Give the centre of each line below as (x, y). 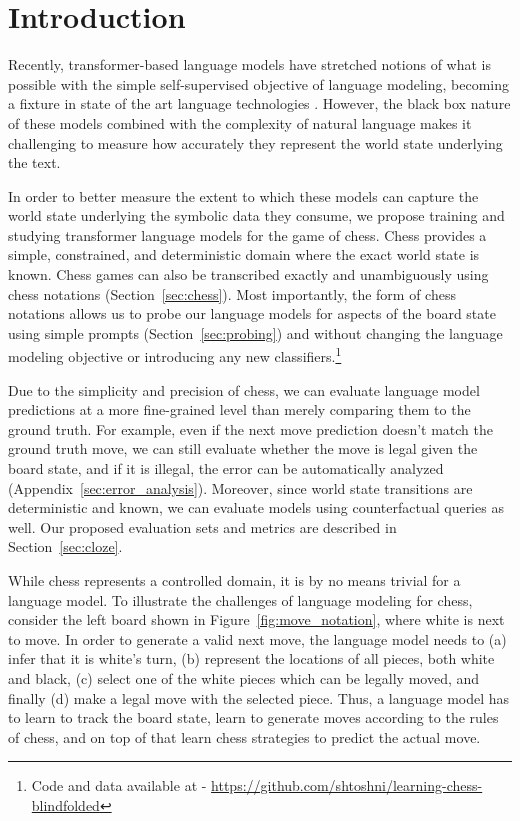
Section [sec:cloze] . (65, 546)
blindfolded (65, 804)
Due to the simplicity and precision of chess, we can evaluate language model (244, 389)
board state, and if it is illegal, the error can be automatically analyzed (226, 468)
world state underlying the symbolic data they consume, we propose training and (256, 215)
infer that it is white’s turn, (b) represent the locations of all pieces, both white (251, 658)
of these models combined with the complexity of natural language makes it (240, 122)
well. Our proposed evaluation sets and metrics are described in (202, 526)
